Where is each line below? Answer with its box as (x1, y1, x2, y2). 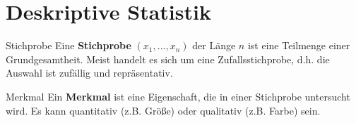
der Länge (192, 38, 236, 53)
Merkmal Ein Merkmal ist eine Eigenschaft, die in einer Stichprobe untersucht (6, 89, 350, 103)
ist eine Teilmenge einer (247, 38, 350, 53)
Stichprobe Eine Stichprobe (6, 38, 131, 53)
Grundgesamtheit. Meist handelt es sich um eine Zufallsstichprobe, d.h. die (6, 51, 330, 66)
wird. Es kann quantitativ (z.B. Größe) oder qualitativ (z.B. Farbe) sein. (6, 103, 321, 117)
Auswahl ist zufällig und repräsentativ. (6, 65, 173, 80)
